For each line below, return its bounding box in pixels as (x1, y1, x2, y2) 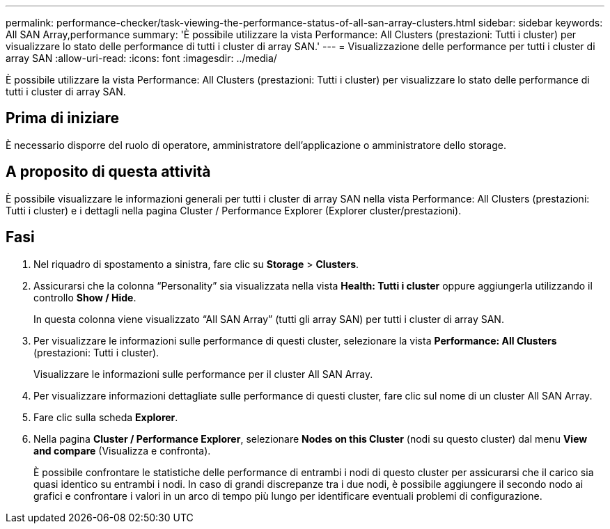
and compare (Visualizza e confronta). (33, 444, 211, 457)
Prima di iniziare (6, 109, 120, 127)
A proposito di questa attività (6, 163, 211, 181)
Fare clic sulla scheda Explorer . (33, 411, 178, 423)
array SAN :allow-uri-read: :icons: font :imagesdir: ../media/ (6, 52, 277, 64)
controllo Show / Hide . (33, 291, 136, 303)
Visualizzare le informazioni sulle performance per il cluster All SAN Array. (33, 368, 373, 380)
